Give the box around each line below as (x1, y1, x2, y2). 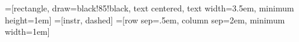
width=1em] (5, 25, 50, 38)
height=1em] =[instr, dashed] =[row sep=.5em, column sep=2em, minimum (5, 13, 285, 26)
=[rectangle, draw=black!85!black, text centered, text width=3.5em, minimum (5, 2, 294, 14)
